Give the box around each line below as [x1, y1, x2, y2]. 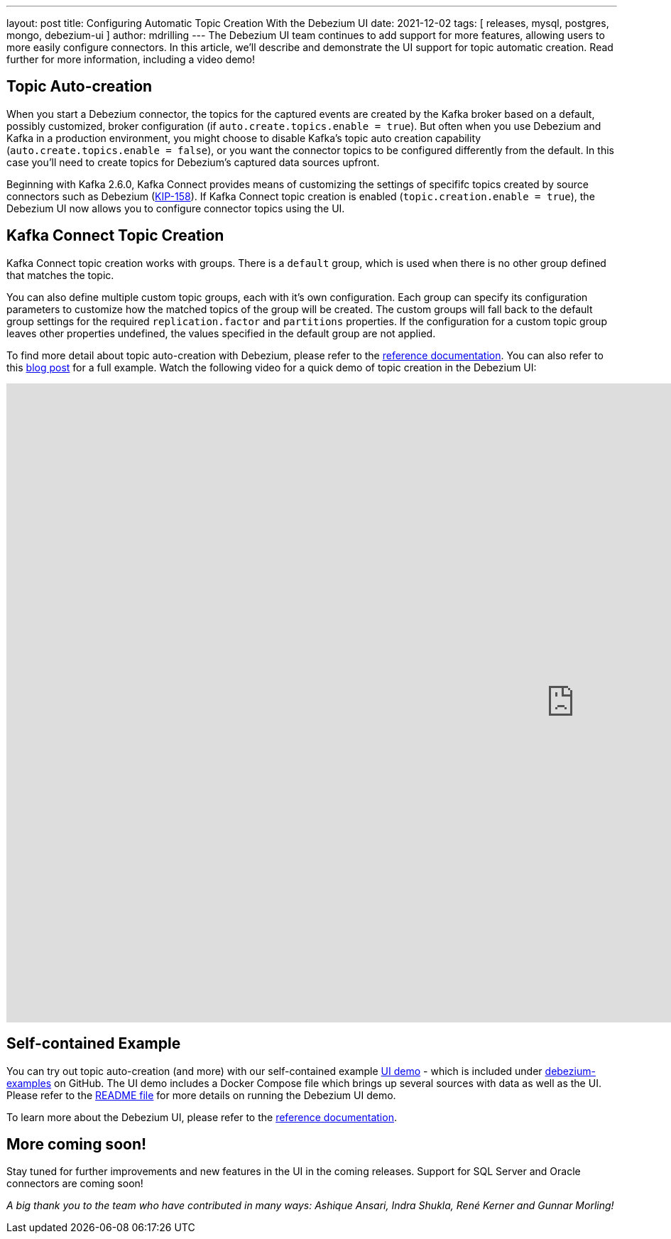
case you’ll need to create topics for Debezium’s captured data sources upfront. [6, 155, 380, 168]
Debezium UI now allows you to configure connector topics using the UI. [6, 202, 345, 214]
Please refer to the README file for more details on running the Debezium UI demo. [6, 1088, 396, 1101]
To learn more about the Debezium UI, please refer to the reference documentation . [6, 1110, 397, 1123]
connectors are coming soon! [6, 1177, 143, 1190]
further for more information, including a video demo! [6, 53, 256, 65]
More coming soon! [6, 1135, 147, 1153]
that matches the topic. [6, 268, 114, 281]
